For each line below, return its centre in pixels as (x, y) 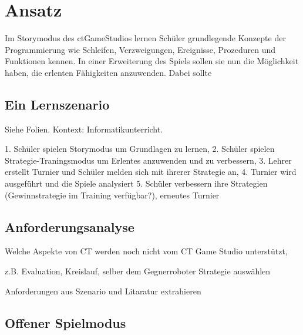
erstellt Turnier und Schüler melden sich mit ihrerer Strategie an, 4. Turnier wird (151, 172)
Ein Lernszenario (57, 104)
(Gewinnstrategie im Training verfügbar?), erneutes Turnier (112, 195)
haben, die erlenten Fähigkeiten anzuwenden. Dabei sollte (108, 72)
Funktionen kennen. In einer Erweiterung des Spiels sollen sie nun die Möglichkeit (152, 61)
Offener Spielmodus (65, 322)
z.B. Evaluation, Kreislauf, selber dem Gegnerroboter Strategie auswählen (138, 271)
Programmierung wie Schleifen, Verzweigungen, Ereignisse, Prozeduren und (140, 49)
